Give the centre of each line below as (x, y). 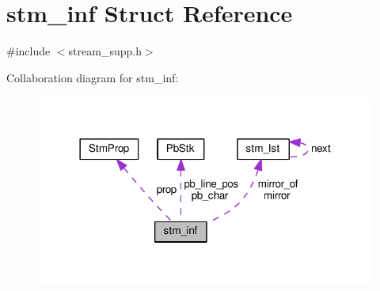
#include (28, 51)
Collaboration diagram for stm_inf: (93, 77)
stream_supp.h (105, 51)
